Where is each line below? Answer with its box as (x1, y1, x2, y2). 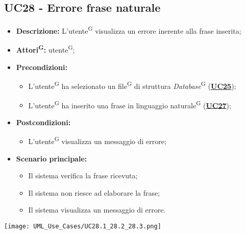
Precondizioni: (16, 61, 67, 72)
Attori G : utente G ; (16, 43, 75, 55)
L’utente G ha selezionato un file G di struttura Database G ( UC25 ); (28, 79, 236, 91)
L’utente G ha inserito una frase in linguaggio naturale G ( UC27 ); (28, 98, 231, 110)
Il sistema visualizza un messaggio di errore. (28, 204, 166, 215)
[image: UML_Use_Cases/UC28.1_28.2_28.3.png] (4, 223, 161, 230)
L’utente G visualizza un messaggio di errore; (28, 134, 166, 147)
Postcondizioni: (16, 116, 71, 127)
